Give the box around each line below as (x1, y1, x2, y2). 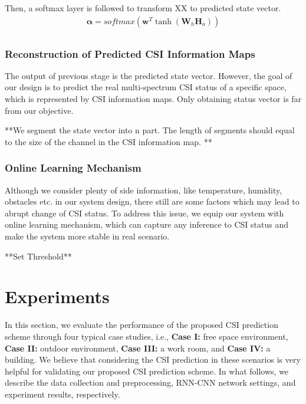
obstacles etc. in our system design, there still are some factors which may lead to (5, 195, 300, 208)
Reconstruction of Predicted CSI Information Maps (5, 46, 255, 61)
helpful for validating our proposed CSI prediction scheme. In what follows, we (5, 364, 289, 377)
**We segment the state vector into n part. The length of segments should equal (5, 124, 295, 136)
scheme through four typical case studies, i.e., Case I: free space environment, (5, 330, 288, 342)
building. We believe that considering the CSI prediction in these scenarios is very (5, 353, 301, 366)
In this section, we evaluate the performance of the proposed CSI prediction (5, 318, 278, 331)
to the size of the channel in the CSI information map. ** (5, 135, 212, 147)
